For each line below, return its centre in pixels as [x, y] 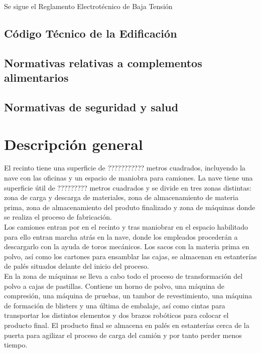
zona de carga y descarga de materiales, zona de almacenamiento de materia [121, 197]
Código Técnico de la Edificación [91, 33]
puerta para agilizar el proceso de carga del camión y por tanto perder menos [123, 335]
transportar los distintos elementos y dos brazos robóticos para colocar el [116, 315]
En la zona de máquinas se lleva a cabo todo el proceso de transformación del [123, 276]
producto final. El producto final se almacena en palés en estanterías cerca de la [127, 325]
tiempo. [16, 345]
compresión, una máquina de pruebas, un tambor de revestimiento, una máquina [128, 296]
